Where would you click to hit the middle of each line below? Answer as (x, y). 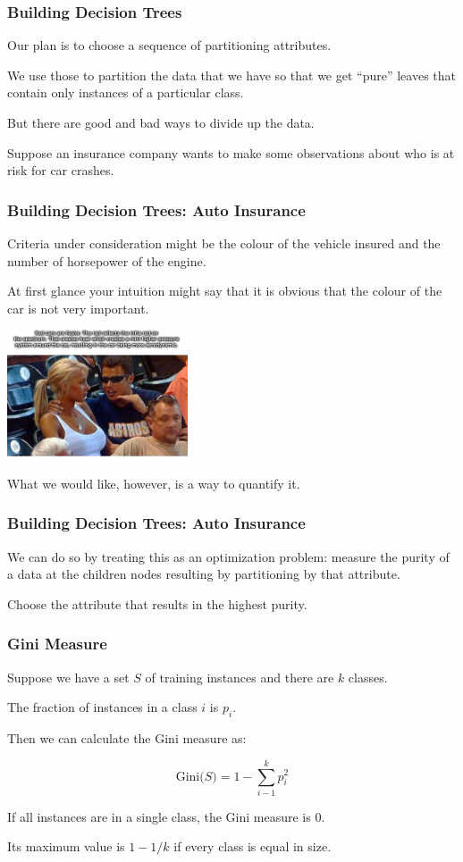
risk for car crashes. (61, 170)
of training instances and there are (240, 677)
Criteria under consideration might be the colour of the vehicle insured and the (224, 243)
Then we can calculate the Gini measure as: (127, 738)
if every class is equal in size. (253, 846)
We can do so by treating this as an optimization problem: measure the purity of (228, 556)
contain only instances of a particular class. (126, 92)
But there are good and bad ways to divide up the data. (161, 122)
